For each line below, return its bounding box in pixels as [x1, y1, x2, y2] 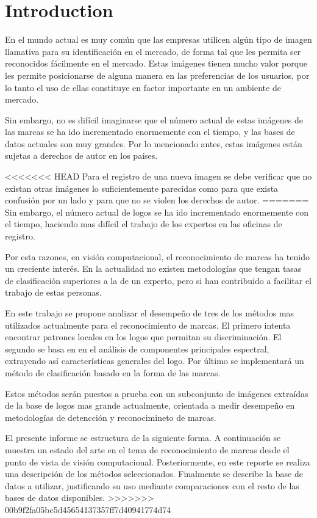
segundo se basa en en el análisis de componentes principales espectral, [5, 342, 269, 355]
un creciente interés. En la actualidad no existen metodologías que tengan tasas [5, 262, 302, 275]
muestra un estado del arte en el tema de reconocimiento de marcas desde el [5, 443, 290, 456]
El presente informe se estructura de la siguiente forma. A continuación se [5, 431, 281, 444]
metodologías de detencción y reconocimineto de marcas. [5, 410, 216, 423]
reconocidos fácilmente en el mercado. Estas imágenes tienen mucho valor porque [5, 57, 308, 70]
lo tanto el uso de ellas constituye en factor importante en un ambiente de [5, 81, 281, 93]
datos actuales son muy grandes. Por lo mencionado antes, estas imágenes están [5, 137, 302, 150]
